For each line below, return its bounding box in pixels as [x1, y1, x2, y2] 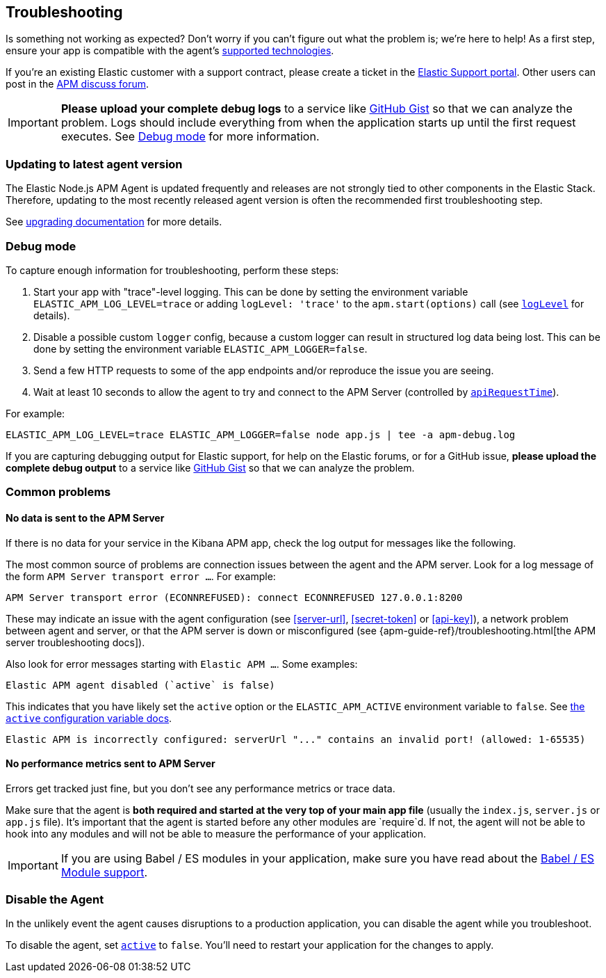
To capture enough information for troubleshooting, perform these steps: [6, 264, 339, 276]
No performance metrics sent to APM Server [6, 757, 215, 770]
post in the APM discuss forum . [6, 78, 149, 90]
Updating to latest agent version [6, 157, 183, 171]
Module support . [60, 865, 148, 879]
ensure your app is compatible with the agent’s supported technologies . [6, 45, 334, 57]
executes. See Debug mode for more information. [60, 129, 320, 144]
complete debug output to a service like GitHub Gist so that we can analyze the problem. [6, 461, 415, 474]
